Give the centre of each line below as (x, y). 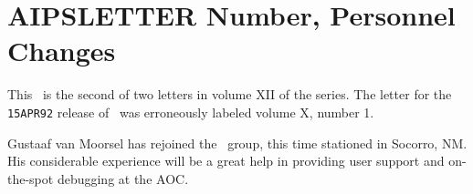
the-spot (31, 178)
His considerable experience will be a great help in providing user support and (226, 161)
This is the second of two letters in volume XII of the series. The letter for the (230, 94)
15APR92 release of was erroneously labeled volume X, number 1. (191, 112)
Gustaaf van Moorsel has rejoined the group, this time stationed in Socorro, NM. (237, 143)
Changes (62, 51)
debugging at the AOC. (123, 178)
